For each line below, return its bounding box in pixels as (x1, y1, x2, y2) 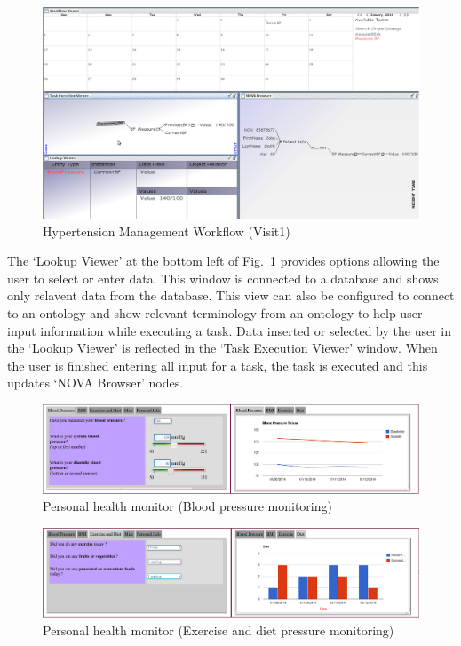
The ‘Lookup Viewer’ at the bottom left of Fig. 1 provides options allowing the (7, 251, 440, 270)
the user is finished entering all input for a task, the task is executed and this (7, 355, 428, 374)
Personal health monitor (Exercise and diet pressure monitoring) (43, 620, 394, 639)
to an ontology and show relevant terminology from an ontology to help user (7, 304, 423, 323)
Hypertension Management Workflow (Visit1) (43, 221, 290, 240)
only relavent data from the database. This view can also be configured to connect (7, 286, 455, 305)
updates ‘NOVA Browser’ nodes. (7, 373, 184, 392)
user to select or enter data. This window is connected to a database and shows (7, 268, 439, 287)
